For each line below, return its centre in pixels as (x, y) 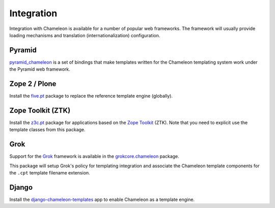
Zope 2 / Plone (33, 84)
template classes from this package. (48, 130)
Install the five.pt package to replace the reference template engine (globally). (91, 96)
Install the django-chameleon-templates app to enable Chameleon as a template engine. (102, 200)
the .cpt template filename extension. (50, 173)
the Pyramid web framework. (40, 69)
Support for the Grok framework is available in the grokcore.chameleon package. (94, 156)
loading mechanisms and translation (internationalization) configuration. (85, 35)
